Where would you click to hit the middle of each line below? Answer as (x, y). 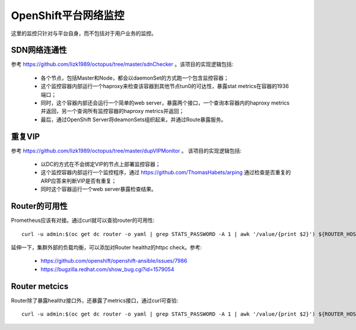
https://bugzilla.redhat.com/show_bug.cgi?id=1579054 (107, 269)
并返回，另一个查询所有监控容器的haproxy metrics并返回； (112, 111)
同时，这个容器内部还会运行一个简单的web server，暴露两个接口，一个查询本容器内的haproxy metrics (165, 103)
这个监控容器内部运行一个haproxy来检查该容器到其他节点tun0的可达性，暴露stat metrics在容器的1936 (165, 86)
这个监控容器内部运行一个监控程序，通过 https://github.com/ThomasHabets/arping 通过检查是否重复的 (166, 172)
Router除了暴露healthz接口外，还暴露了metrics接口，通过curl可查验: (95, 300)
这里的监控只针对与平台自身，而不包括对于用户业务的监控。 (84, 33)
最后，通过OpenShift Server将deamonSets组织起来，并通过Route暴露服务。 (133, 120)
